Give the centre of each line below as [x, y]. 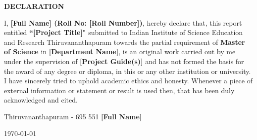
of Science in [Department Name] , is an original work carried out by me [120, 52]
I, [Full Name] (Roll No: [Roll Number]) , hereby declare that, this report [123, 22]
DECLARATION [34, 6]
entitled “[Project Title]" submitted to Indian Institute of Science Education [124, 32]
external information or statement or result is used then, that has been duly [119, 90]
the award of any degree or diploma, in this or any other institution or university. [128, 71]
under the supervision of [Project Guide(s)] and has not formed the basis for [124, 61]
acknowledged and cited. [41, 100]
